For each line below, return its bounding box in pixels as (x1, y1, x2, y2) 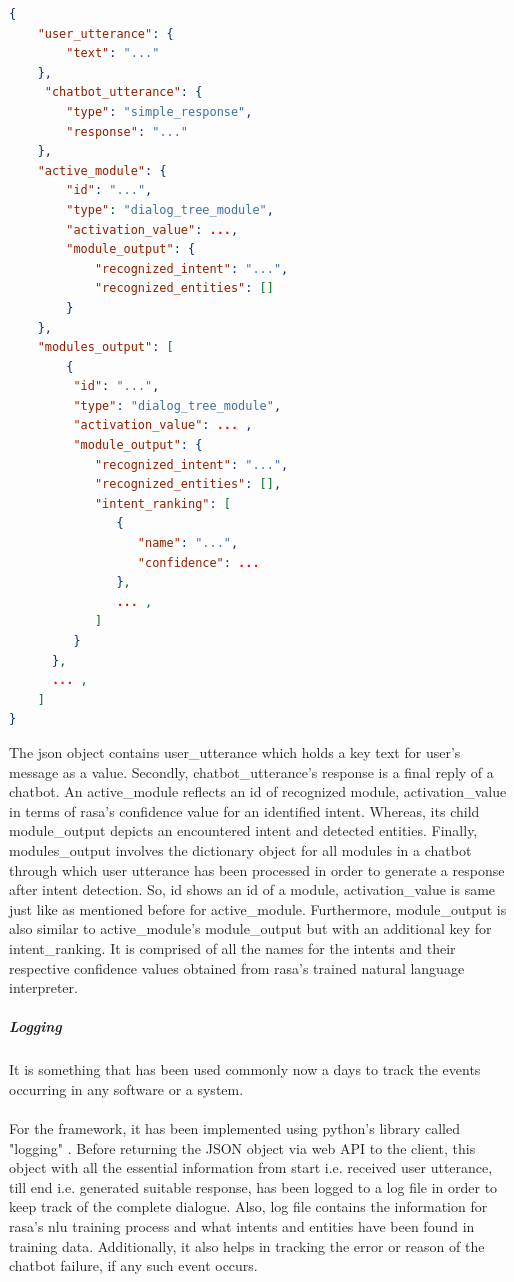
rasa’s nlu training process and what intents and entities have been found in (9, 1216, 475, 1236)
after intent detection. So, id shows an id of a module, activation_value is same (9, 879, 496, 900)
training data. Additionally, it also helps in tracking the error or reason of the (9, 1235, 485, 1256)
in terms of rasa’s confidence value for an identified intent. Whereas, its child (9, 800, 480, 821)
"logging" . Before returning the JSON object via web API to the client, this (9, 1137, 476, 1158)
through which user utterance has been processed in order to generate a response (9, 859, 505, 880)
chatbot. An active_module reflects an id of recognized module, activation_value (9, 781, 507, 802)
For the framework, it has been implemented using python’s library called (9, 1118, 460, 1139)
